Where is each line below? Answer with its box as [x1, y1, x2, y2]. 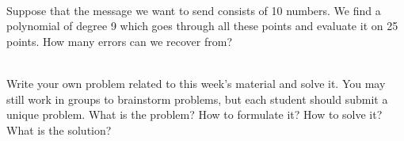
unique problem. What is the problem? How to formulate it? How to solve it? [6, 106, 383, 123]
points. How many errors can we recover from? [6, 32, 233, 49]
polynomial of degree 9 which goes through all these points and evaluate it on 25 [6, 17, 398, 34]
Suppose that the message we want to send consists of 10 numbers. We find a [6, 2, 381, 18]
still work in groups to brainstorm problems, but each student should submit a [6, 90, 388, 107]
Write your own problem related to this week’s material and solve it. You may [6, 74, 386, 91]
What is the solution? [6, 121, 112, 138]
